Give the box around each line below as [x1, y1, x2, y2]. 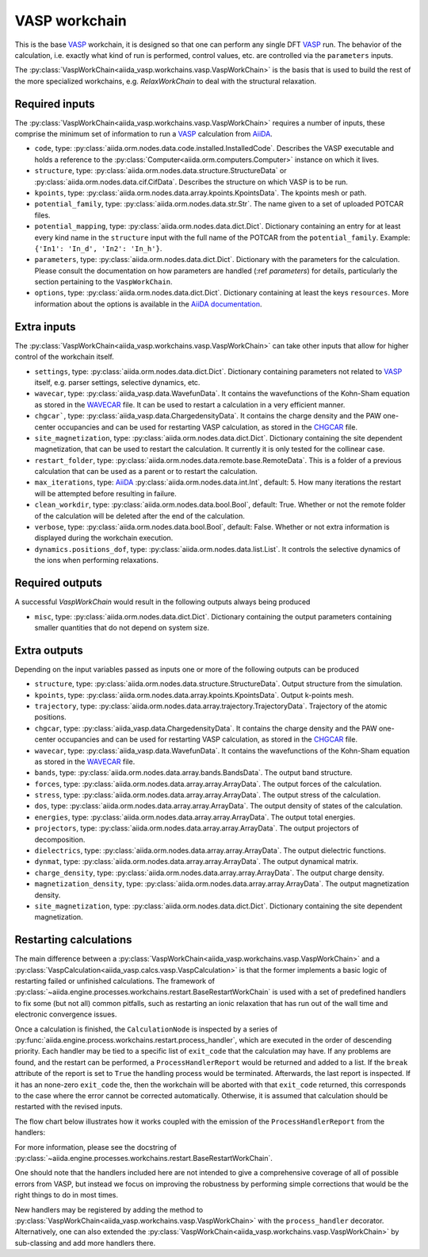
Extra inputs [14, 320, 76, 334]
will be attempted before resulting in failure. [34, 488, 178, 498]
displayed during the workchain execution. [34, 533, 174, 543]
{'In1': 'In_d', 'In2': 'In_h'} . [34, 243, 162, 253]
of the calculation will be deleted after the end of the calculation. [34, 511, 245, 520]
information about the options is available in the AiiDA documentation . [34, 299, 262, 309]
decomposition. [34, 835, 86, 844]
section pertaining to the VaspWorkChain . [34, 277, 174, 287]
